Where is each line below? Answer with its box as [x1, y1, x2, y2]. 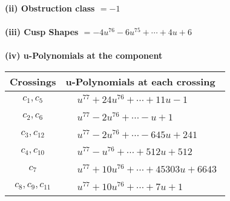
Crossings [10, 74, 56, 88]
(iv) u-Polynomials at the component [5, 49, 163, 62]
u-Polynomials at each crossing [65, 74, 215, 88]
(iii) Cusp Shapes [5, 25, 79, 38]
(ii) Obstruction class [5, 2, 95, 14]
